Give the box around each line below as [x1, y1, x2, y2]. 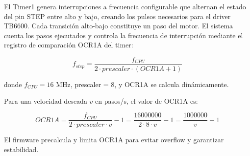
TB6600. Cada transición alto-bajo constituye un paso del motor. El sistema [4, 21, 233, 31]
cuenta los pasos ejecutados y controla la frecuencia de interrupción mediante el [4, 30, 243, 40]
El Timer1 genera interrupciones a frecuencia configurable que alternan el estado [4, 1, 246, 11]
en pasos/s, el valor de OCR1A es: [95, 95, 198, 106]
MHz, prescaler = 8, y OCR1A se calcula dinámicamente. [56, 79, 229, 89]
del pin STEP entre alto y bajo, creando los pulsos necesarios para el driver [4, 11, 231, 21]
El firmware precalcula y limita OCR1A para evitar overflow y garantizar [4, 134, 224, 145]
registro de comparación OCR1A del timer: [4, 40, 133, 50]
